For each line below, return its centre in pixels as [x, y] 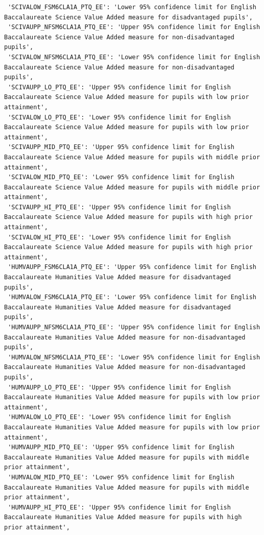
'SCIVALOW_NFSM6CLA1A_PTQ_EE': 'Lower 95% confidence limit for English [134, 57]
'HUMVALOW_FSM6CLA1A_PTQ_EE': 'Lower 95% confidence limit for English [132, 297]
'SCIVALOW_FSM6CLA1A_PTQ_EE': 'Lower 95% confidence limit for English [132, 7]
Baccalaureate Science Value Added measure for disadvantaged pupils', [128, 17]
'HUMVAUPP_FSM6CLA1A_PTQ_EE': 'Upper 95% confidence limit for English [132, 267]
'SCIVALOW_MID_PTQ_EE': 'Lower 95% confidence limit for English [121, 177]
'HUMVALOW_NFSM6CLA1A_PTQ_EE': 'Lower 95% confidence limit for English [134, 357]
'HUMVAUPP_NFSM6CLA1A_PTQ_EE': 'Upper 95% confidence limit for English [134, 327]
